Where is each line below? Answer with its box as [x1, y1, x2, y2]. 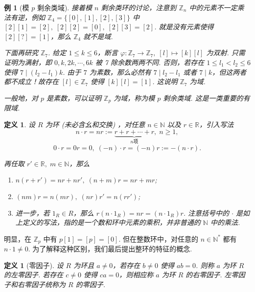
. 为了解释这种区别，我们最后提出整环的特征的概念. [28, 244, 192, 254]
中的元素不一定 [189, 2, 237, 12]
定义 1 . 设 [4, 119, 35, 129]
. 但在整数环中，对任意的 [118, 233, 198, 244]
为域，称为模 [114, 92, 155, 103]
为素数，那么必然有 [89, 67, 151, 77]
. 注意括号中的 [183, 207, 230, 218]
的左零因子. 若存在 [4, 270, 64, 280]
